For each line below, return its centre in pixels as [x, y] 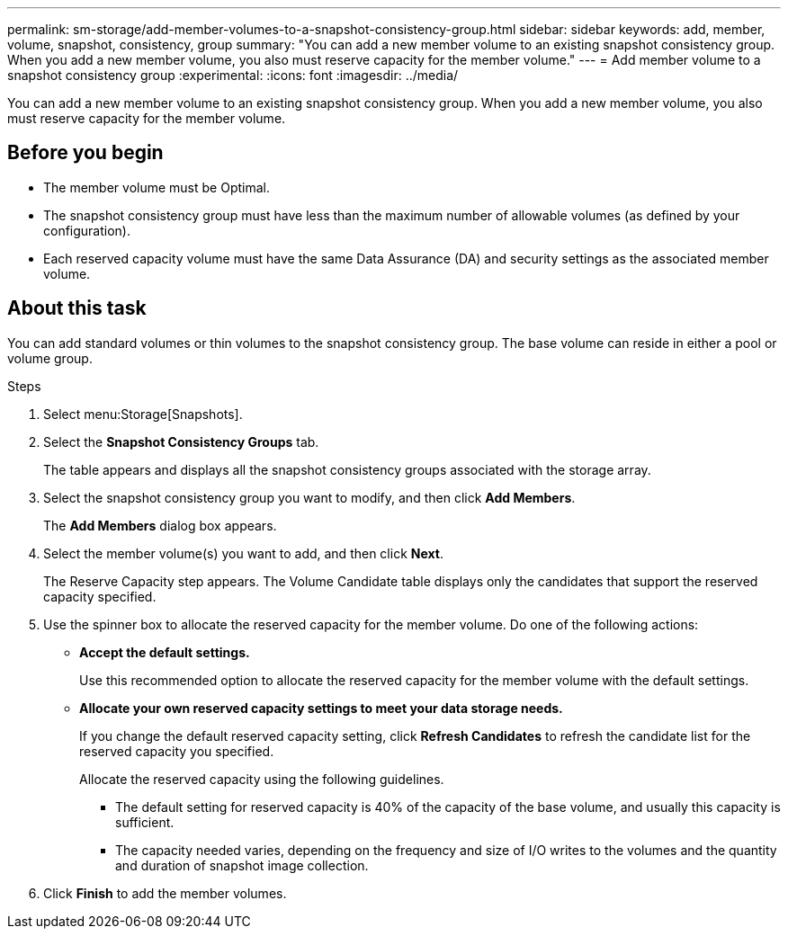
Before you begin [85, 153]
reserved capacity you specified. [177, 751]
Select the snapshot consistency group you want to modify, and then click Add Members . [309, 497]
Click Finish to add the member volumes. [165, 893]
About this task [77, 308]
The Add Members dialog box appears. [160, 525]
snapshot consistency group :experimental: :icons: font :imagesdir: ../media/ [233, 75]
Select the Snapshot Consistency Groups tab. [181, 441]
